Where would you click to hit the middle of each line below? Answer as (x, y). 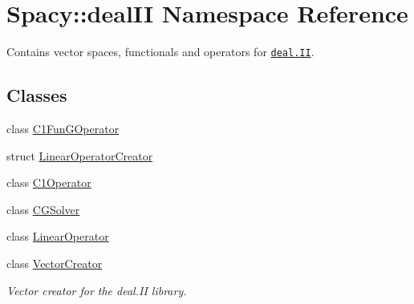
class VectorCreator (55, 263)
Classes (37, 95)
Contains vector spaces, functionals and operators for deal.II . (160, 52)
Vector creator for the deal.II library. (97, 290)
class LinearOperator (58, 236)
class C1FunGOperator (63, 128)
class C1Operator (49, 182)
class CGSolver (43, 209)
